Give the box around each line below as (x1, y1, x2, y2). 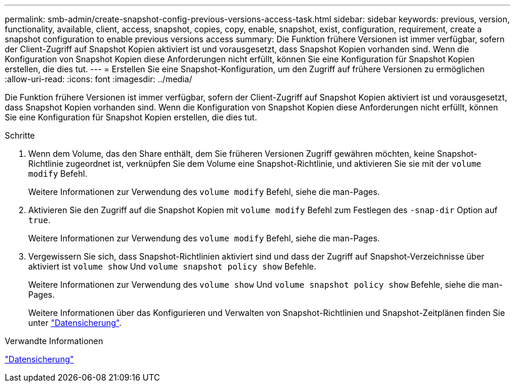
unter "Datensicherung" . (28, 318, 122, 328)
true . (28, 215, 51, 225)
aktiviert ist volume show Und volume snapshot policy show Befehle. (28, 261, 316, 271)
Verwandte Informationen (5, 336, 103, 346)
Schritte (5, 130, 35, 140)
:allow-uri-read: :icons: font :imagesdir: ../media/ (5, 74, 192, 84)
